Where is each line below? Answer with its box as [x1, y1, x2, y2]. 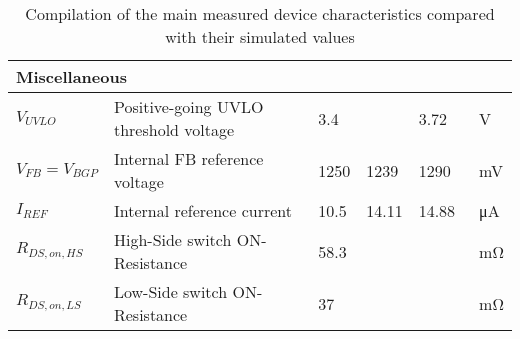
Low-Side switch [113, 280, 228, 303]
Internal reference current [113, 199, 292, 222]
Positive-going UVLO [113, 95, 264, 118]
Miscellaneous [16, 65, 127, 88]
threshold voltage [113, 118, 235, 141]
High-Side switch [113, 228, 232, 251]
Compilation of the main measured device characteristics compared [25, 2, 495, 25]
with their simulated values [165, 25, 355, 48]
